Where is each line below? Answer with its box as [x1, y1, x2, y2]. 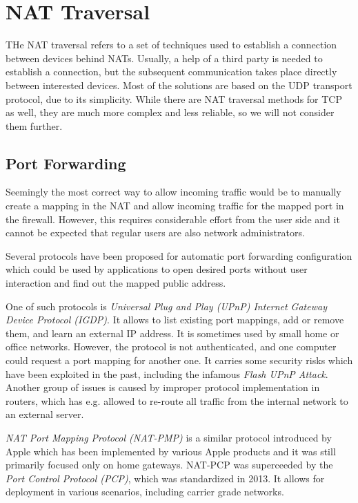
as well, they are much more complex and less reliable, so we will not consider [6, 105, 335, 120]
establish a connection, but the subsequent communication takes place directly [6, 64, 337, 79]
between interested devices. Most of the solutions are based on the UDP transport [6, 77, 352, 92]
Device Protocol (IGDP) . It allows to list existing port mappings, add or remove [6, 312, 344, 327]
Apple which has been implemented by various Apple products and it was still [6, 444, 336, 458]
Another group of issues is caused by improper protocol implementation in [6, 380, 320, 395]
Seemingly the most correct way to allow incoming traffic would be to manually [6, 184, 341, 199]
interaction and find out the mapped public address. [6, 276, 226, 290]
